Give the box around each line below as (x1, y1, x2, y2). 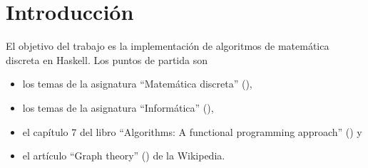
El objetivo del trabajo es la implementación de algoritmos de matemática (6, 38, 329, 53)
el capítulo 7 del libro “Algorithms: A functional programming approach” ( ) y (22, 124, 362, 139)
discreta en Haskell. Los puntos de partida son (6, 52, 208, 67)
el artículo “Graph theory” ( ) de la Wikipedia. (22, 148, 225, 163)
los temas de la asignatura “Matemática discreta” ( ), (22, 76, 252, 91)
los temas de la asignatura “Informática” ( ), (22, 100, 214, 115)
